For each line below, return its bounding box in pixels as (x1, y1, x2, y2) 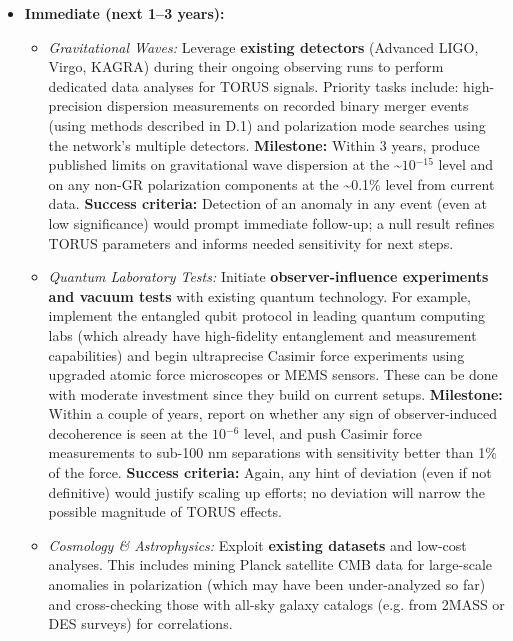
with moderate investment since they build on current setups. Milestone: (48, 383, 503, 404)
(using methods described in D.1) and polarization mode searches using (48, 114, 486, 135)
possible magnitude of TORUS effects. (48, 501, 282, 522)
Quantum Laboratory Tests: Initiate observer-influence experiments (48, 266, 489, 287)
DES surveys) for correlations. (48, 613, 233, 634)
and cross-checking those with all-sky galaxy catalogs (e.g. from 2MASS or (48, 593, 505, 614)
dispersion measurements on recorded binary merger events (107, 95, 469, 116)
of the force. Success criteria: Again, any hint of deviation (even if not (48, 462, 492, 483)
